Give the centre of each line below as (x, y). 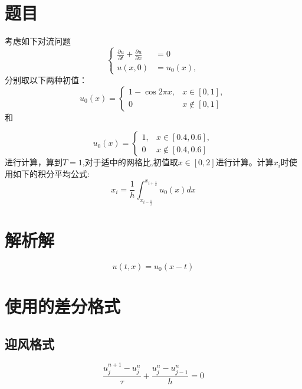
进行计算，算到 (34, 162)
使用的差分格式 (63, 305)
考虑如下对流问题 (38, 40)
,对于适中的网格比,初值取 (130, 162)
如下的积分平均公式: (51, 173)
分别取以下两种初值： (46, 79)
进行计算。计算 (244, 162)
